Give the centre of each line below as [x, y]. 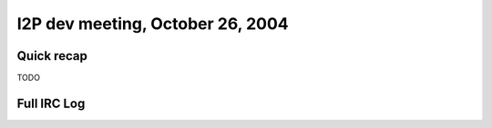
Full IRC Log [51, 103]
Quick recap [52, 56]
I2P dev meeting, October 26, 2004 [153, 24]
